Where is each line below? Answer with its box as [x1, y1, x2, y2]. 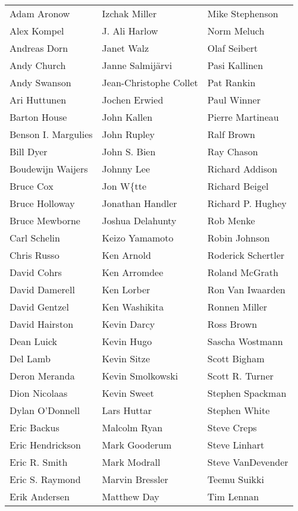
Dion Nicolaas [10, 386, 68, 400]
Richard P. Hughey [207, 196, 287, 210]
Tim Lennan [207, 490, 259, 503]
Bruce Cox [10, 179, 54, 193]
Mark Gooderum [102, 438, 172, 452]
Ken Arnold [102, 248, 151, 262]
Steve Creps [207, 421, 257, 434]
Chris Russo [10, 248, 59, 262]
